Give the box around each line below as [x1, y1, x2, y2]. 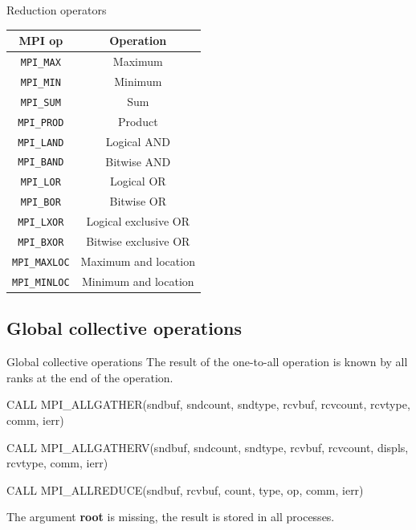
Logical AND [105, 132, 170, 149]
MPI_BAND [18, 157, 64, 169]
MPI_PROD [18, 116, 64, 128]
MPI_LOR [20, 177, 61, 189]
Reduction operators [6, 2, 107, 18]
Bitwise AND [105, 153, 171, 169]
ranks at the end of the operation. [6, 369, 173, 385]
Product [117, 112, 158, 129]
